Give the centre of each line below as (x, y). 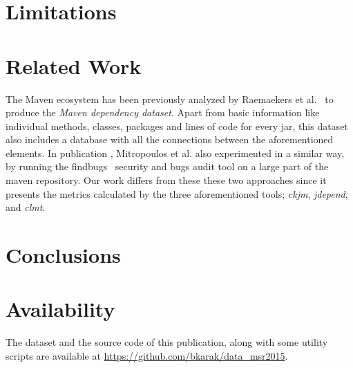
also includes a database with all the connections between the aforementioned (170, 139)
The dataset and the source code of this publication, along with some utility (167, 342)
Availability (60, 309)
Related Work (74, 65)
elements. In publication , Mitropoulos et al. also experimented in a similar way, (175, 153)
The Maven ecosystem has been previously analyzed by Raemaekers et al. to (170, 99)
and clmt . (26, 207)
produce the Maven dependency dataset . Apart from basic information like (163, 112)
